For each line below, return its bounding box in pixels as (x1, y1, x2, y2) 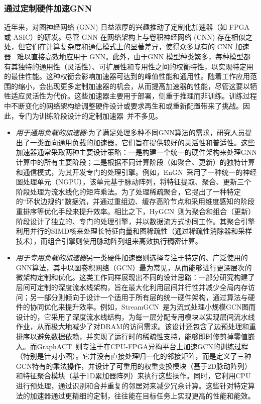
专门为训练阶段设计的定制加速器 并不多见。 (18, 110, 162, 121)
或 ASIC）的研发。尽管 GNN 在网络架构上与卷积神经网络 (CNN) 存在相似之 (4, 31, 252, 42)
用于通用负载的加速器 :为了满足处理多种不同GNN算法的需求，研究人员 (16, 127, 245, 138)
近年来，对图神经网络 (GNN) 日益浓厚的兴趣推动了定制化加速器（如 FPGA (4, 22, 250, 32)
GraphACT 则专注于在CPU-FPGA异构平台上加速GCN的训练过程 (37, 341, 248, 351)
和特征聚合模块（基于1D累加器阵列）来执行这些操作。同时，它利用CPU (16, 370, 251, 381)
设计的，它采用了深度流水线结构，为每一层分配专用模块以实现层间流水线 (16, 311, 255, 322)
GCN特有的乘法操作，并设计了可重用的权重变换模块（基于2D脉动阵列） (16, 360, 252, 371)
